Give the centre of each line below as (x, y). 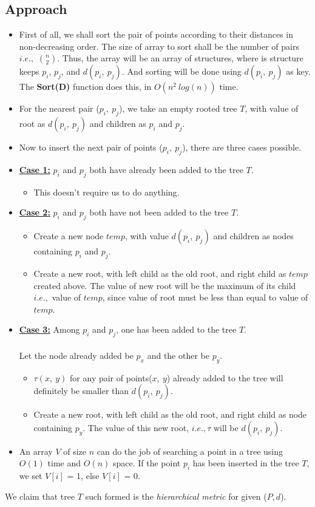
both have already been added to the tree (166, 169)
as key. (298, 71)
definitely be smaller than (81, 391)
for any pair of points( (111, 377)
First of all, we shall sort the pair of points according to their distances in (156, 34)
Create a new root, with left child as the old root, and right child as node (170, 414)
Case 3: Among (49, 329)
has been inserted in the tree (246, 463)
